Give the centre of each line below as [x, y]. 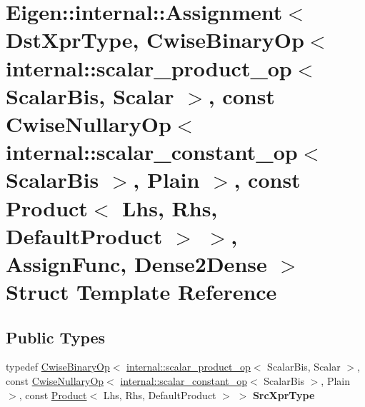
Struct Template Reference [141, 292]
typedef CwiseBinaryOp [58, 367]
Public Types [56, 337]
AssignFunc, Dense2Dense [136, 263]
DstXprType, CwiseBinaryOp [155, 40]
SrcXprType [284, 395]
